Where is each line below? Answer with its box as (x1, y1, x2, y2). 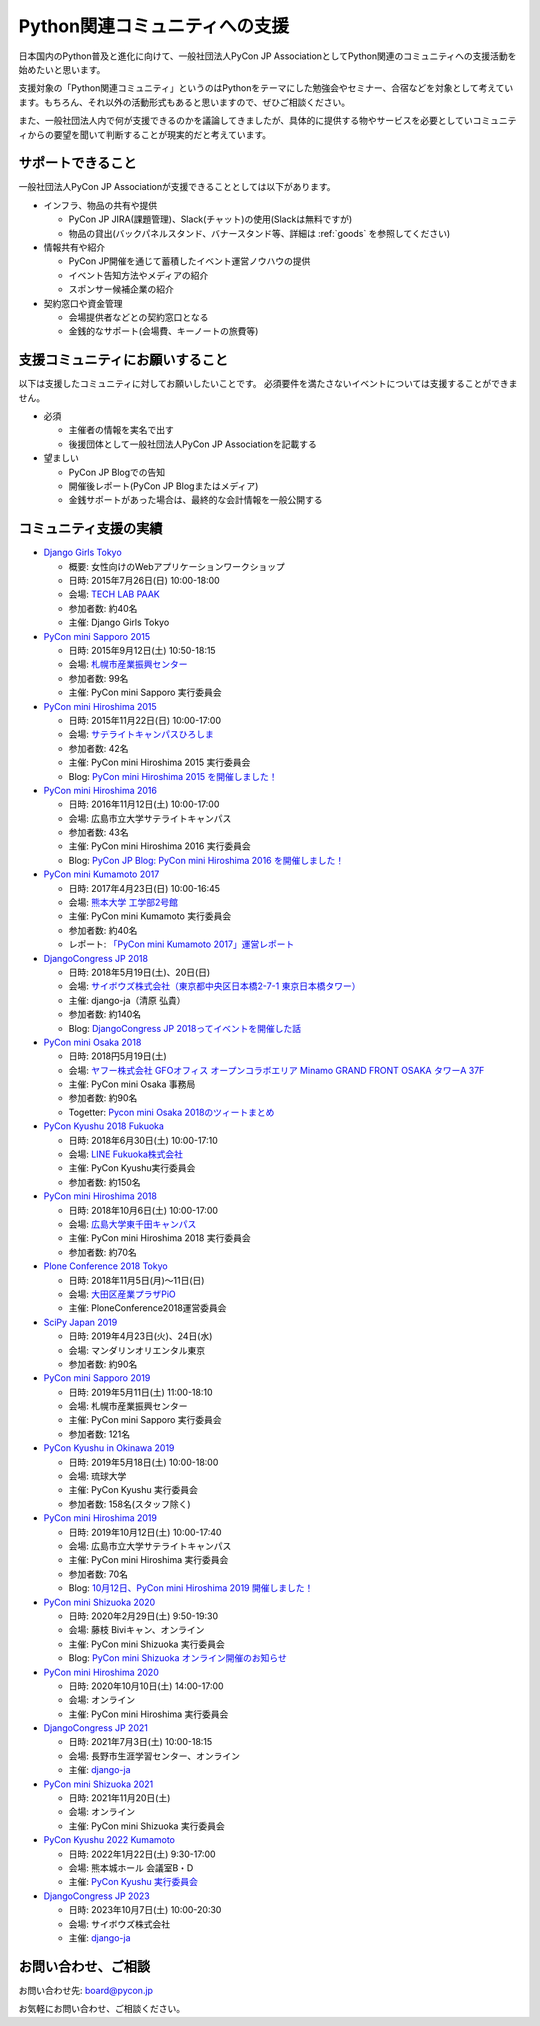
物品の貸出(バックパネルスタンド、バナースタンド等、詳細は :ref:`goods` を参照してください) (68, 227, 451, 239)
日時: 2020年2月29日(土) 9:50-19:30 (68, 1610, 219, 1622)
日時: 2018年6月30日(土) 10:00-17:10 (68, 1134, 219, 1146)
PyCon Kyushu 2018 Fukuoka (43, 1120, 165, 1132)
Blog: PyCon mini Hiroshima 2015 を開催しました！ (68, 770, 279, 782)
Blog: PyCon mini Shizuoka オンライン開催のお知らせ (68, 1652, 287, 1664)
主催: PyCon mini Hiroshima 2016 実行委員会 (68, 840, 251, 852)
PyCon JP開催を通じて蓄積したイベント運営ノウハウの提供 (68, 255, 311, 267)
